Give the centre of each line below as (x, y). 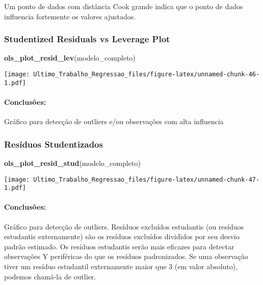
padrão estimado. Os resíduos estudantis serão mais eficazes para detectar (119, 246)
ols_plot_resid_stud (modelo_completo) (72, 163)
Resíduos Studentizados (54, 144)
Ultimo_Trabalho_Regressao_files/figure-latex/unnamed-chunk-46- (147, 74)
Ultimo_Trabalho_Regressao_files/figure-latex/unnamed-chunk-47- (147, 179)
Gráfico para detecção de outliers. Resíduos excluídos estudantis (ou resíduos (124, 226)
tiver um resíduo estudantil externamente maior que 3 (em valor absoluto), (121, 266)
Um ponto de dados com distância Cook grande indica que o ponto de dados (124, 6)
